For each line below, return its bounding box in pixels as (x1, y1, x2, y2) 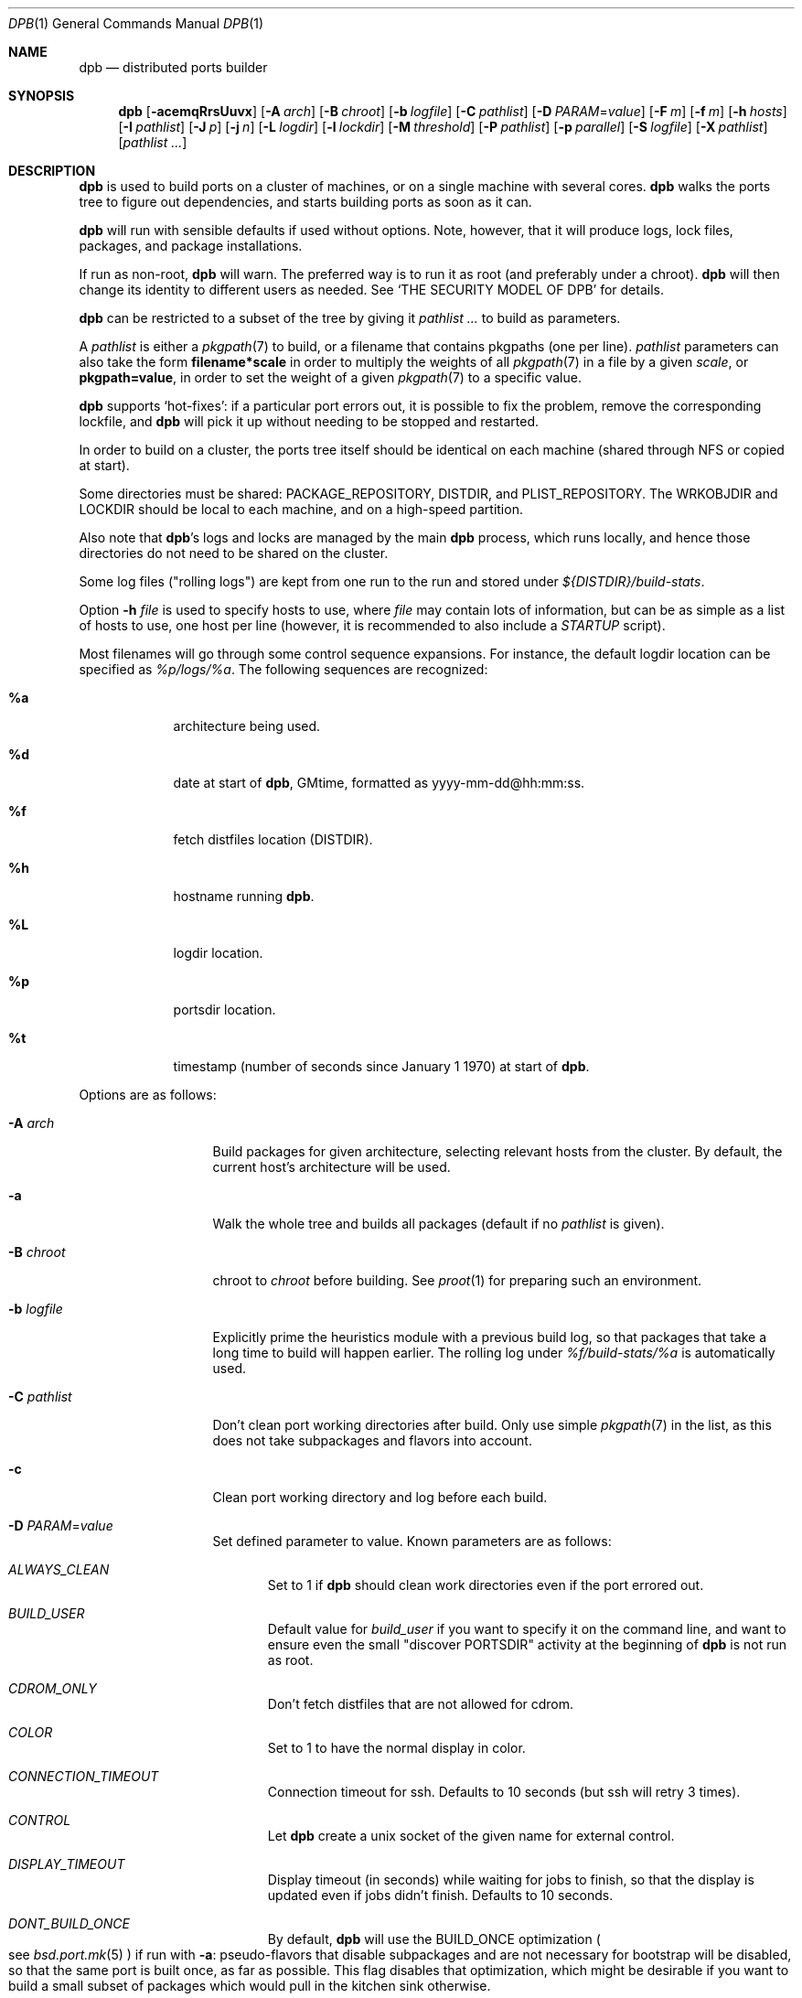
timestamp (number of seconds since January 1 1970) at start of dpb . (173, 1058, 590, 1074)
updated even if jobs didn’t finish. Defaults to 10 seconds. (267, 1887, 614, 1903)
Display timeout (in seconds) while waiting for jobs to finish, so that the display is (267, 1872, 754, 1887)
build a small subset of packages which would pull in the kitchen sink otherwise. (8, 1978, 491, 1993)
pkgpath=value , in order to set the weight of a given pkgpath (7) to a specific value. (79, 370, 582, 385)
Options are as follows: (79, 1087, 217, 1102)
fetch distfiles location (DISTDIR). (173, 832, 373, 847)
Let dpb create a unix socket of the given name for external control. (267, 1828, 675, 1843)
